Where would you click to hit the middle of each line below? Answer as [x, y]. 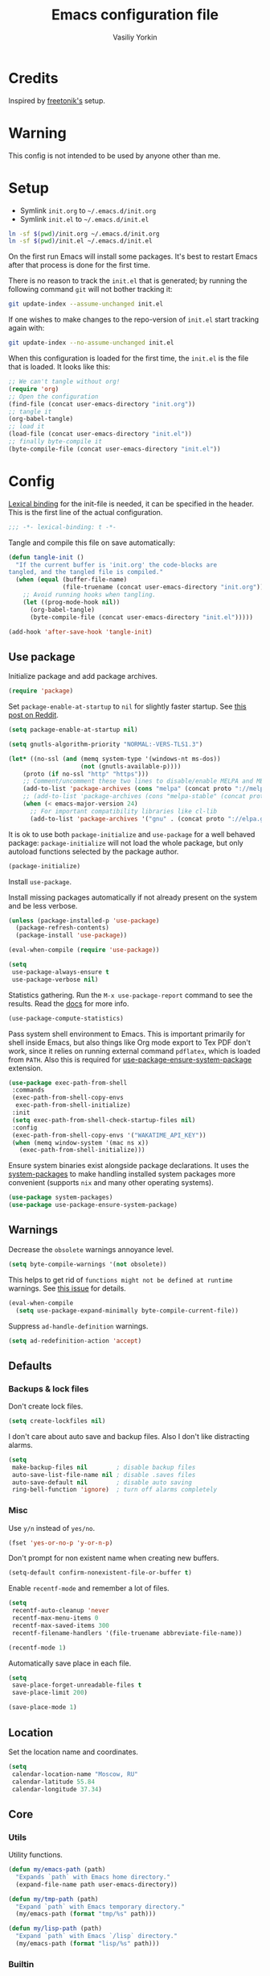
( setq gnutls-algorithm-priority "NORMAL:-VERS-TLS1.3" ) [106, 744]
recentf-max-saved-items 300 [61, 1625]
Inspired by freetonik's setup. [57, 100]
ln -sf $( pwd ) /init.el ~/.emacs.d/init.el [80, 241]
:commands [28, 1090]
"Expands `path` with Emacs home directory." [93, 1877]
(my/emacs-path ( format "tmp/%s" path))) [86, 1914]
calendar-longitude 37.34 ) [57, 1789]
